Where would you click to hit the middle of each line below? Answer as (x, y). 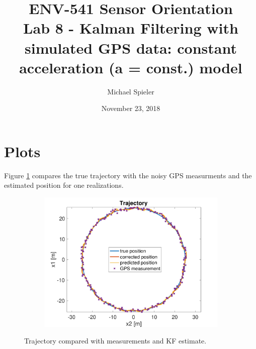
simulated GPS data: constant (131, 47)
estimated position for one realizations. (64, 185)
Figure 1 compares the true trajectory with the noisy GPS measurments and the (128, 175)
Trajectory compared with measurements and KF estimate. (115, 341)
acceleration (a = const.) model (131, 67)
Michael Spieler (131, 91)
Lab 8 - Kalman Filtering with (131, 28)
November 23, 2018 (131, 108)
